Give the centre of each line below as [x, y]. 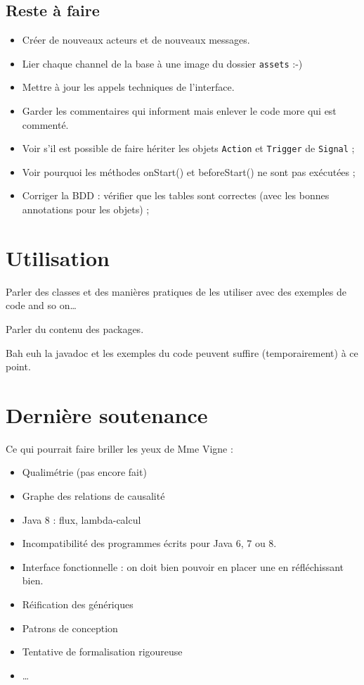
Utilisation [58, 257]
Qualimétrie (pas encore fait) [84, 472]
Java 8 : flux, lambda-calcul [82, 519]
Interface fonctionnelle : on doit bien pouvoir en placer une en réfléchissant [183, 566]
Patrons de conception [70, 628]
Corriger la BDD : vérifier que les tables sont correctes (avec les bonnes [176, 195]
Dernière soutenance [107, 414]
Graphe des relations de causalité [93, 496]
